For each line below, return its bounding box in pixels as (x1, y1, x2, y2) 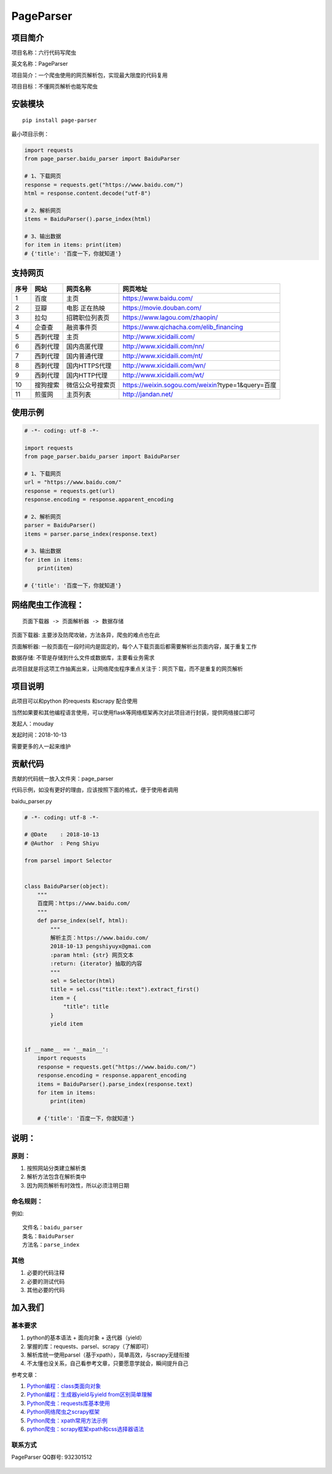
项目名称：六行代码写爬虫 (11, 49, 76, 57)
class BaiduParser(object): (24, 883, 109, 889)
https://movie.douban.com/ (122, 304, 202, 312)
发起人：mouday (11, 720, 54, 728)
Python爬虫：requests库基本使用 (26, 1399, 110, 1407)
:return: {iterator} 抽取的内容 (50, 960, 143, 968)
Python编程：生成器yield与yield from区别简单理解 (26, 1391, 153, 1398)
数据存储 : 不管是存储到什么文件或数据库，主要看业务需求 (11, 654, 155, 661)
